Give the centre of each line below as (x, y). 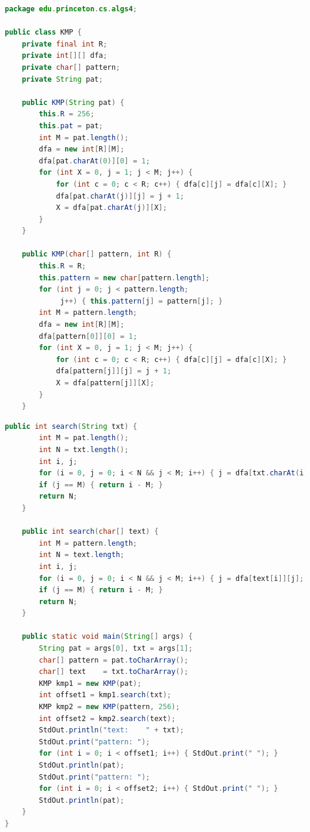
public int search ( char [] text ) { (90, 532)
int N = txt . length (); (84, 449)
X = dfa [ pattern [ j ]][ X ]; (105, 383)
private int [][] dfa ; (64, 56)
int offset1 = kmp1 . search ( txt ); (105, 695)
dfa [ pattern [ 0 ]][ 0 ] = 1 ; (88, 336)
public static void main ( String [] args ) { (107, 637)
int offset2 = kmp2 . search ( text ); (107, 718)
